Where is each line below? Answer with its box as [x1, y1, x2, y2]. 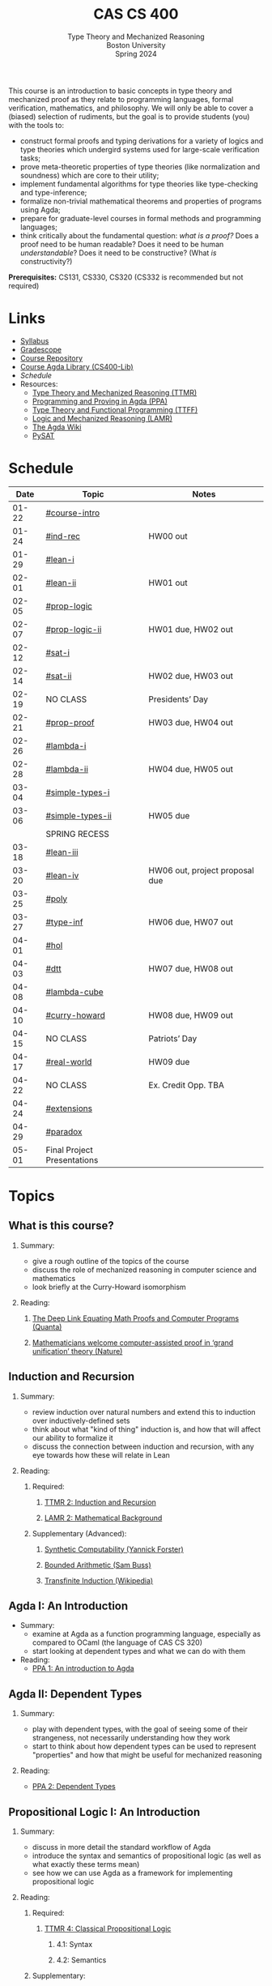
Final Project [45, 1144, 93, 1155]
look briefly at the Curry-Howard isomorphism [32, 1282, 186, 1292]
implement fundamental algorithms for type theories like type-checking [19, 179, 258, 189]
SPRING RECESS [45, 828, 109, 839]
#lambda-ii [45, 763, 89, 775]
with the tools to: [8, 120, 65, 130]
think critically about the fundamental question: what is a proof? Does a [19, 230, 259, 240]
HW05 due [148, 809, 190, 821]
